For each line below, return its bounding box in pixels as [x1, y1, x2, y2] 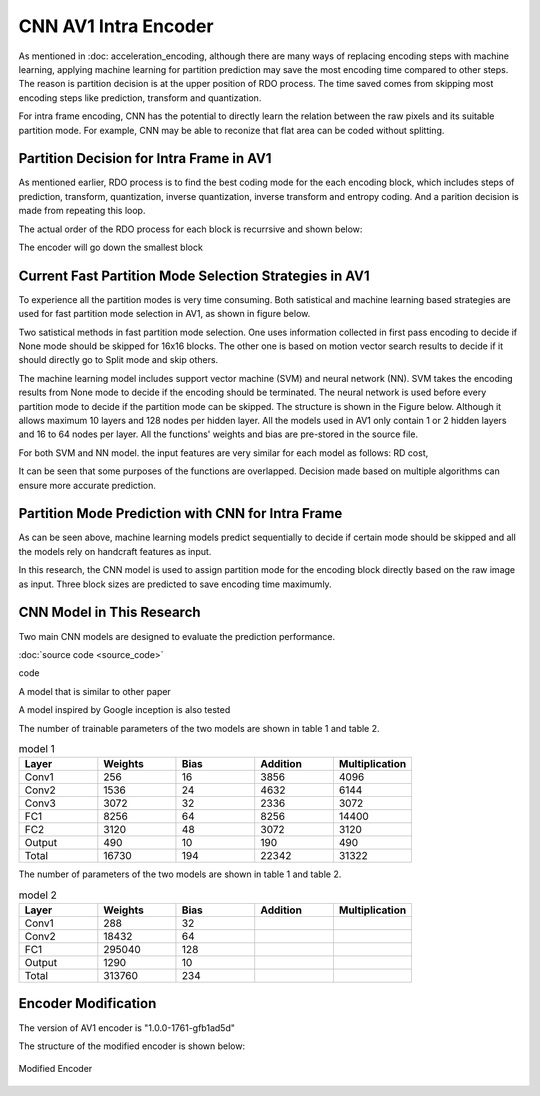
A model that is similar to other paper [18, 685, 172, 697]
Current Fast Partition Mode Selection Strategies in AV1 [18, 267, 370, 284]
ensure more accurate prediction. [18, 479, 157, 491]
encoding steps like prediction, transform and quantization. [18, 91, 262, 104]
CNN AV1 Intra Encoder [18, 15, 214, 37]
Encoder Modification [18, 995, 157, 1012]
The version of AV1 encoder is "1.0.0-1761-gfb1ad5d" [18, 1021, 235, 1034]
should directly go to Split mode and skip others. [18, 354, 219, 366]
